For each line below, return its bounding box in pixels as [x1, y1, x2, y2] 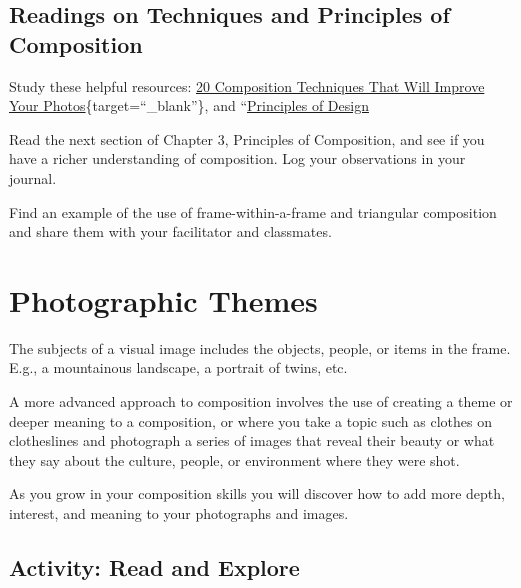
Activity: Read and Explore [9, 552, 300, 583]
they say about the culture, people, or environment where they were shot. [9, 449, 460, 470]
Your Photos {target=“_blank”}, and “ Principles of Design [9, 95, 369, 116]
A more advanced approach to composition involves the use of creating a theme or [9, 391, 513, 412]
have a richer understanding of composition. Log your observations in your [9, 148, 466, 169]
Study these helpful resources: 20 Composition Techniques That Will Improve [9, 75, 485, 96]
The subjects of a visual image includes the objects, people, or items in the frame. [9, 337, 511, 358]
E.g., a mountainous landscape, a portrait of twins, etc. [9, 357, 348, 378]
